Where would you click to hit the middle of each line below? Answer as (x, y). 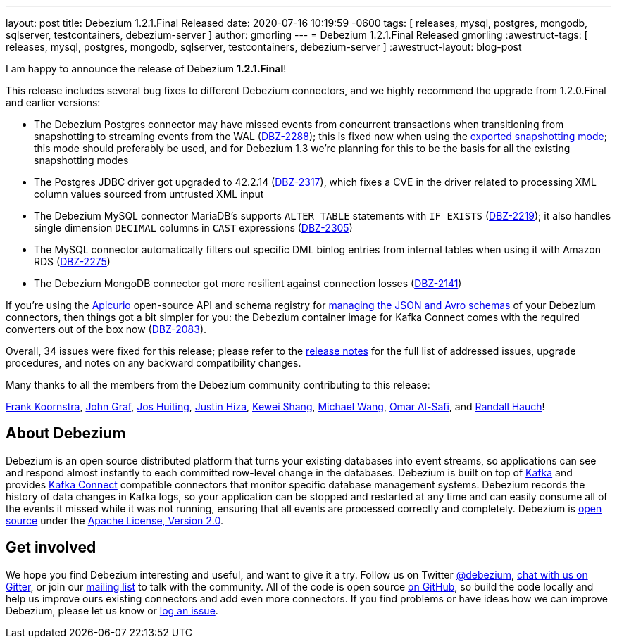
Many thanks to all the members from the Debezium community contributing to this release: (218, 385)
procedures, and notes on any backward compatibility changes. (154, 363)
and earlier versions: (53, 102)
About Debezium (66, 434)
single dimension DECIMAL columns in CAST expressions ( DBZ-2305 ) (193, 228)
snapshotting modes (81, 160)
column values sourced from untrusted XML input (149, 194)
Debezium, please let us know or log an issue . (112, 610)
